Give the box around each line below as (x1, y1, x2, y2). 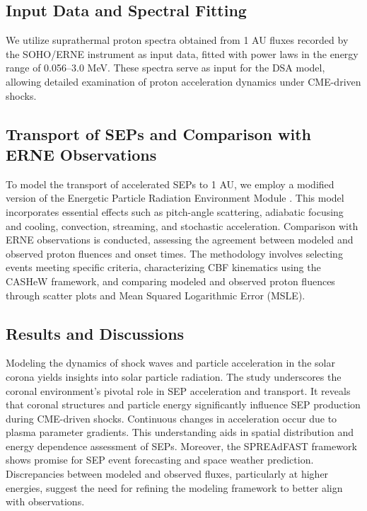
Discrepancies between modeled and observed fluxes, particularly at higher (6, 466, 329, 481)
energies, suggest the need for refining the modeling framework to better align (6, 480, 343, 495)
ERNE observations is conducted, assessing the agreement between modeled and (6, 232, 354, 247)
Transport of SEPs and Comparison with (6, 122, 311, 144)
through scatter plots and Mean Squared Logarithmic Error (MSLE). (6, 287, 305, 302)
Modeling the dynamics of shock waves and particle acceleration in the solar (6, 355, 335, 370)
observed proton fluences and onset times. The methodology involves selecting (6, 246, 343, 260)
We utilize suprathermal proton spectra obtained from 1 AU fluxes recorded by (6, 33, 349, 47)
